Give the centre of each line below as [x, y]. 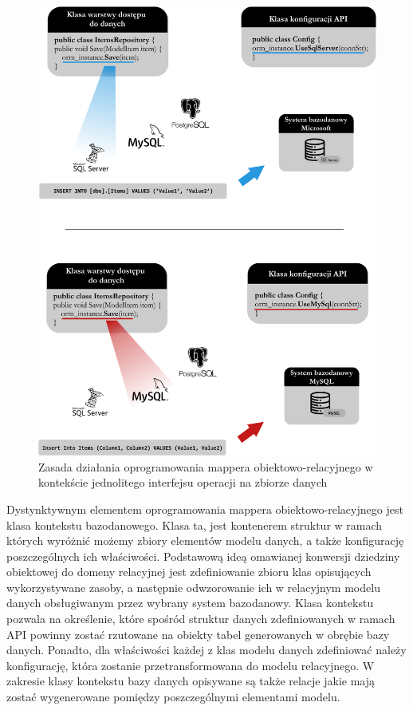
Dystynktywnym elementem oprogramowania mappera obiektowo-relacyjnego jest [205, 509]
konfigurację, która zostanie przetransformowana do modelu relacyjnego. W [191, 665]
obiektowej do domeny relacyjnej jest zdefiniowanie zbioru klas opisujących [189, 572]
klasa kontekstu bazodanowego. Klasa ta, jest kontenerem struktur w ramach [195, 525]
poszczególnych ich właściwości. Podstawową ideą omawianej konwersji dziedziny [203, 556]
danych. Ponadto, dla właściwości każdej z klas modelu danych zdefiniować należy [206, 650]
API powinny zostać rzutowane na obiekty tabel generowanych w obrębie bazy [198, 634]
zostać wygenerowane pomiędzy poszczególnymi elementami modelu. [173, 697]
